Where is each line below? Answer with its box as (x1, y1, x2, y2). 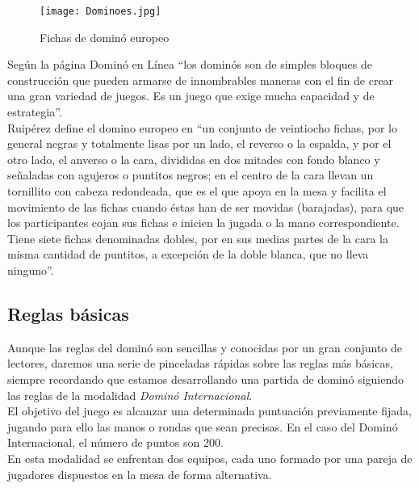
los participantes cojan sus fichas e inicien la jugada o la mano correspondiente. (7, 214, 400, 231)
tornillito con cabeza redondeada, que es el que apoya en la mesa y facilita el (7, 183, 387, 199)
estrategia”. (7, 103, 62, 120)
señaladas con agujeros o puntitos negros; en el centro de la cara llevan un (7, 166, 374, 183)
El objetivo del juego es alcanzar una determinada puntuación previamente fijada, (7, 402, 412, 419)
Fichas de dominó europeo (40, 28, 170, 45)
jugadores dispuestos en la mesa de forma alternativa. (7, 465, 272, 482)
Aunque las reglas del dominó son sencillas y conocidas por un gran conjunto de (7, 339, 403, 355)
